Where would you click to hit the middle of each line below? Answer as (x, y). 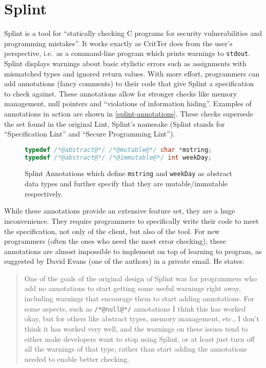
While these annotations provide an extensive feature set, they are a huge (120, 211)
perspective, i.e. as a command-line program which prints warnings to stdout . (127, 53)
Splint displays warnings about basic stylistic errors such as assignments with (125, 63)
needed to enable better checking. (77, 359)
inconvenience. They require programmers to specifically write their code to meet (131, 220)
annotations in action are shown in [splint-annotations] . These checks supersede (129, 113)
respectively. (44, 193)
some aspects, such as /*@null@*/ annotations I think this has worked (135, 308)
